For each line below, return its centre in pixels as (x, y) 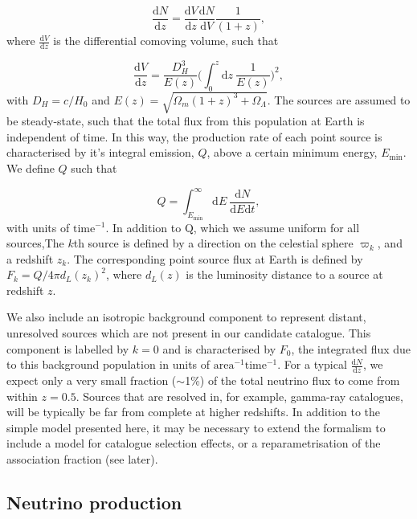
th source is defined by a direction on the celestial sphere (213, 243)
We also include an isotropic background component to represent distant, (186, 317)
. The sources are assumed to (339, 99)
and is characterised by (219, 348)
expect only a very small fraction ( (92, 380)
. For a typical (312, 364)
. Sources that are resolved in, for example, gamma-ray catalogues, (239, 396)
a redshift (30, 258)
